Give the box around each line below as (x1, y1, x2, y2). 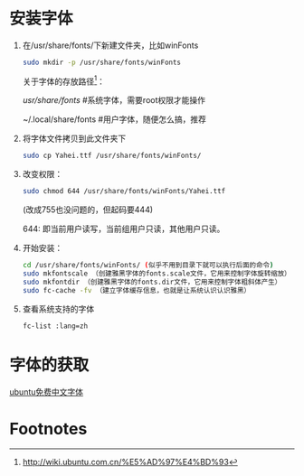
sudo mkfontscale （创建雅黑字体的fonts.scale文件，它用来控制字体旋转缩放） (22, 269, 291, 278)
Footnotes (9, 418, 88, 439)
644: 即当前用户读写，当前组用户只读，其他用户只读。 (22, 223, 225, 235)
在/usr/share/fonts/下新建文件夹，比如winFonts (22, 40, 199, 51)
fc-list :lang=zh (22, 322, 89, 331)
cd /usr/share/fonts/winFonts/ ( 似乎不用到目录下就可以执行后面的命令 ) (22, 261, 274, 270)
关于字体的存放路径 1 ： (22, 74, 106, 87)
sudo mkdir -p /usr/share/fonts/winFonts (22, 58, 182, 67)
